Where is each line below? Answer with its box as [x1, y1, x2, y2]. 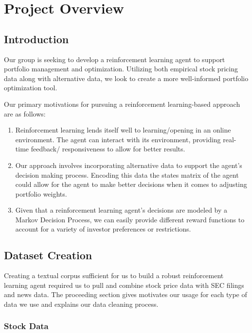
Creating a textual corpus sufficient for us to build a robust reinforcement [4, 270, 224, 281]
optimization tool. [4, 83, 57, 93]
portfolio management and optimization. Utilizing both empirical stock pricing [4, 64, 238, 74]
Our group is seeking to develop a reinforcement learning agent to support [4, 54, 225, 64]
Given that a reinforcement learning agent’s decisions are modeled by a [15, 205, 228, 215]
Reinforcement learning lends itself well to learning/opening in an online [15, 125, 231, 135]
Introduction [4, 31, 69, 46]
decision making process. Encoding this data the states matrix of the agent [15, 169, 239, 180]
